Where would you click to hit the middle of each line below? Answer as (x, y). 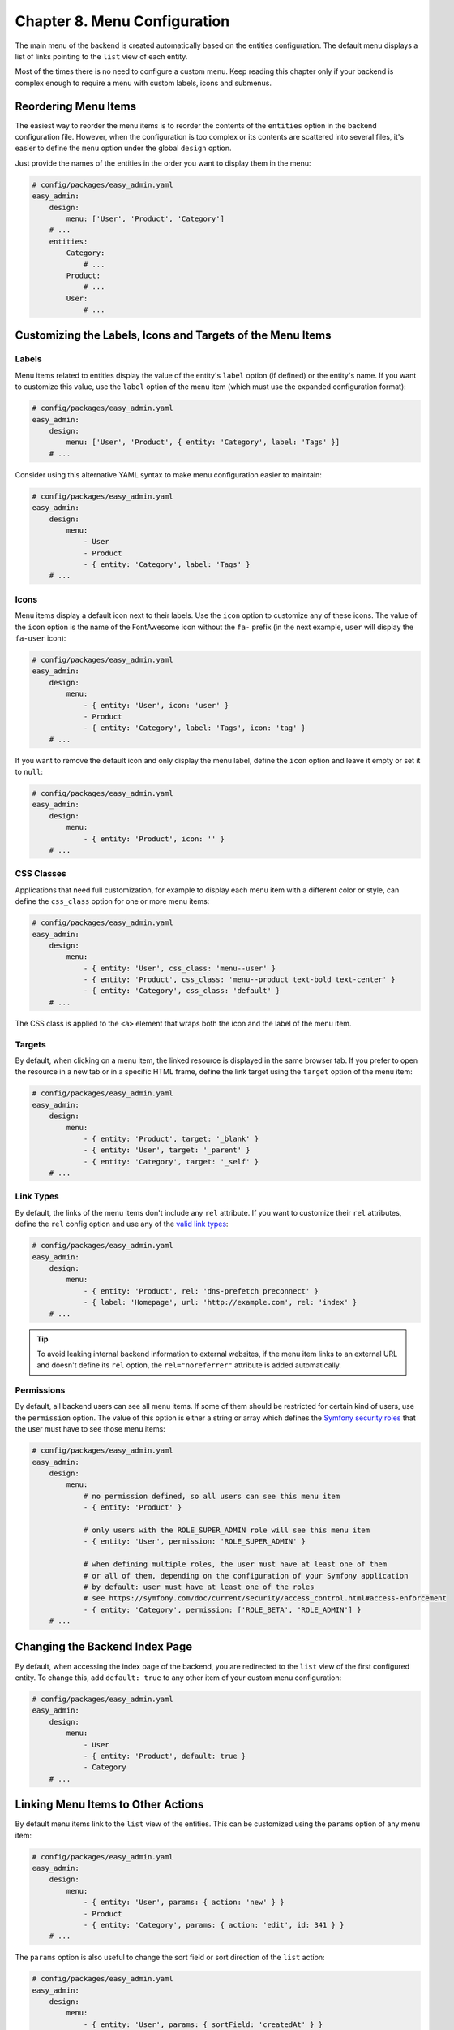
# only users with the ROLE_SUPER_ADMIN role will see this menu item (227, 1530)
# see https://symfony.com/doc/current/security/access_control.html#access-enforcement (265, 1598)
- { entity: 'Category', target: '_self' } (171, 1162)
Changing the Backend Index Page (104, 1647)
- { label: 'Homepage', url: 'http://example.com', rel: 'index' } (220, 1302)
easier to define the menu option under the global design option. (123, 148)
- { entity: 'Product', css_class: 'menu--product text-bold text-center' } (240, 980)
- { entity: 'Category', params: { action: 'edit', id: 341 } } (214, 1925)
